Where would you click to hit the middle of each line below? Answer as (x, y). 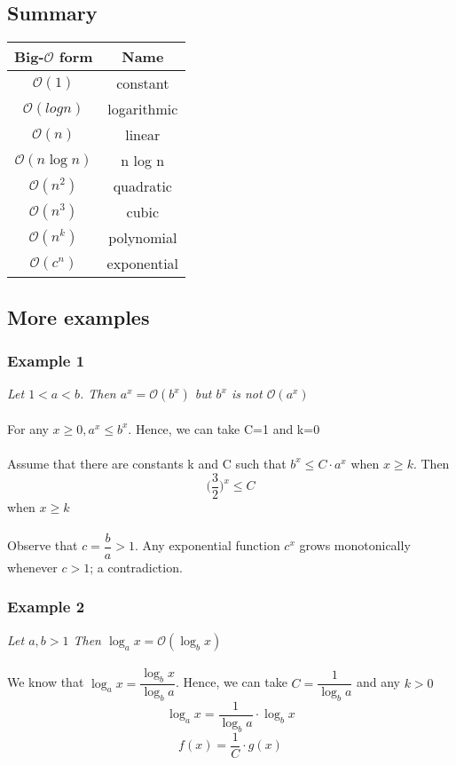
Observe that (43, 545)
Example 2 (46, 607)
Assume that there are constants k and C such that (147, 463)
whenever (32, 567)
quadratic (142, 186)
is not (247, 394)
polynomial (143, 238)
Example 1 (46, 360)
